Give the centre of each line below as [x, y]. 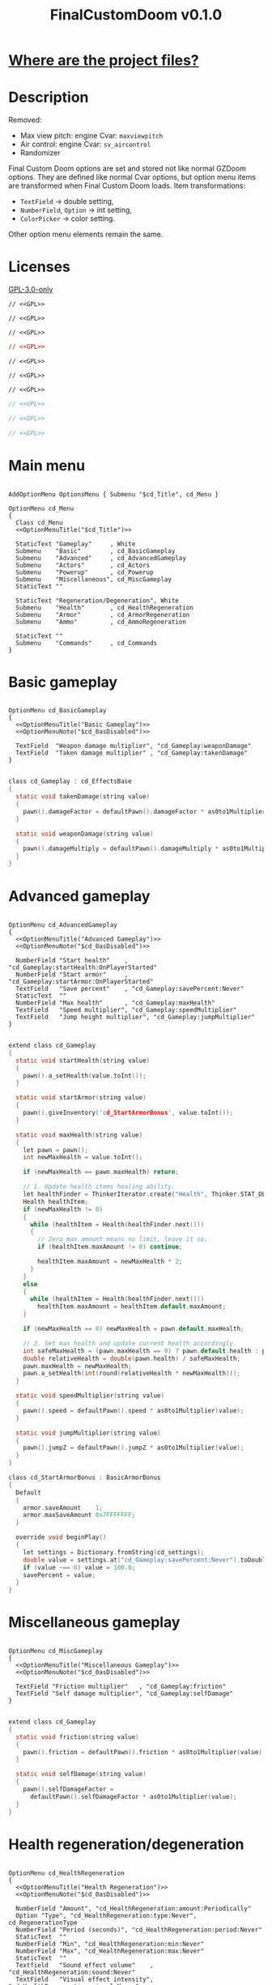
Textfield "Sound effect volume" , [85, 1965]
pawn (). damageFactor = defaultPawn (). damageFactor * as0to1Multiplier [144, 811]
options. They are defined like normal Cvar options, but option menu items [132, 177]
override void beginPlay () [61, 1537]
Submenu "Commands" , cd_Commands [87, 643]
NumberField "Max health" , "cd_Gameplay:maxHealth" [116, 1003]
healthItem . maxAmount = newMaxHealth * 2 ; [110, 1261]
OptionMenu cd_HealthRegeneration [67, 1873]
